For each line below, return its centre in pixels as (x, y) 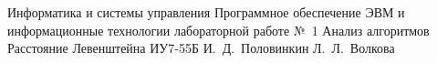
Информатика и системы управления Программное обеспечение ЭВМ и (206, 12)
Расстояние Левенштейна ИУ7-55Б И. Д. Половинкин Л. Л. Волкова (201, 48)
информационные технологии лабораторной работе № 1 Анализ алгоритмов (218, 30)
